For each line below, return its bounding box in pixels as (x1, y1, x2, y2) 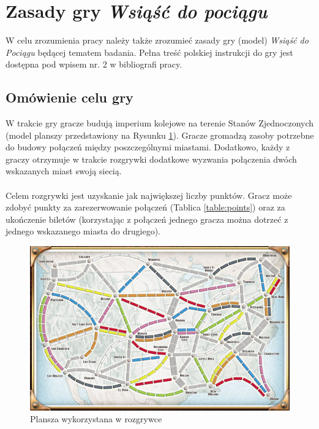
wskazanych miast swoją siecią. (6, 164, 122, 177)
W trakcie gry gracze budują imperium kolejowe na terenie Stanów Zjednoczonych (6, 117, 314, 129)
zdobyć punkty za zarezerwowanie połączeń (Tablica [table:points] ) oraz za (6, 201, 285, 214)
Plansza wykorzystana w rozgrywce (30, 412, 162, 425)
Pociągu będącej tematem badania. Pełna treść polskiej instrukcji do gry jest (6, 45, 293, 58)
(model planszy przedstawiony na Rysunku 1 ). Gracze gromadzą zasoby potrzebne (6, 128, 314, 141)
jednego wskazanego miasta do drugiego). (6, 225, 160, 238)
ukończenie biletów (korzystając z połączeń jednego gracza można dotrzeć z (6, 212, 288, 225)
